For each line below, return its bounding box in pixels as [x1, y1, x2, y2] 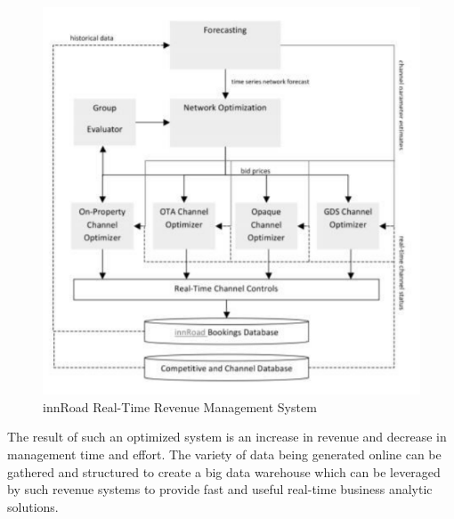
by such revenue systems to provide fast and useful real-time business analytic [7, 480, 433, 499]
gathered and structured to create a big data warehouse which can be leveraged [7, 462, 441, 481]
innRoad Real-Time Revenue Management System [43, 397, 317, 416]
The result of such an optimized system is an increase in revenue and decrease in [7, 427, 447, 446]
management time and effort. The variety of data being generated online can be [7, 445, 442, 464]
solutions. [7, 497, 59, 515]
